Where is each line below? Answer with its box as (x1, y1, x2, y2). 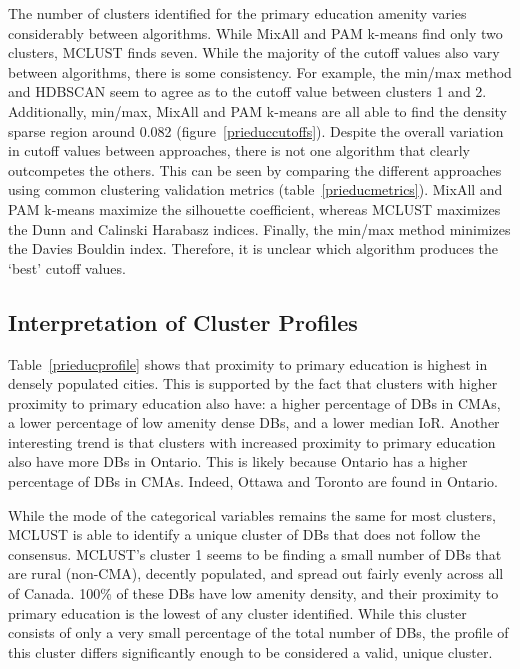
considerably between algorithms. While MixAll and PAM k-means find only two (8, 22, 503, 43)
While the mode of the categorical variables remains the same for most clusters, (8, 504, 496, 525)
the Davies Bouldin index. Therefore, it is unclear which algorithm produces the (8, 238, 499, 259)
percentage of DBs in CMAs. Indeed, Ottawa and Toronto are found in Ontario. (8, 471, 498, 492)
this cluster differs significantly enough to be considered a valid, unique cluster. (8, 641, 493, 662)
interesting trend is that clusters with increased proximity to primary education (8, 431, 496, 452)
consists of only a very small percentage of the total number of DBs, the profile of (8, 622, 509, 643)
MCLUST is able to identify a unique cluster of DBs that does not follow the (8, 524, 481, 545)
